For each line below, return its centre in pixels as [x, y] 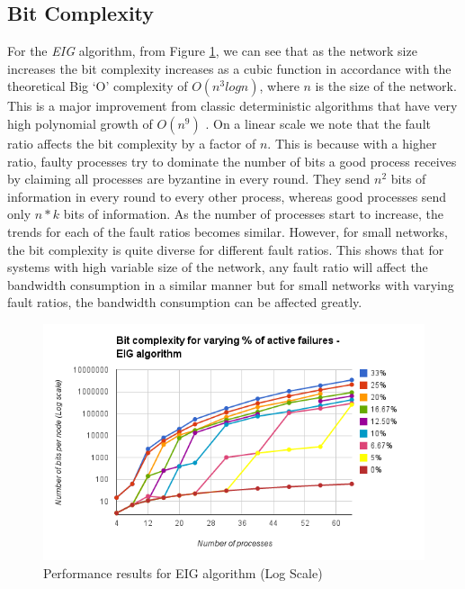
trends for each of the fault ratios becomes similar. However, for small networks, [228, 231]
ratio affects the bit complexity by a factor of [132, 143]
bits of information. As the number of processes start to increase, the [254, 214]
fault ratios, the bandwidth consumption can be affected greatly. [185, 302]
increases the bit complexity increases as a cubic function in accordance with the [229, 68]
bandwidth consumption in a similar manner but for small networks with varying [231, 284]
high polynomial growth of [80, 123]
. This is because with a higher [352, 143]
